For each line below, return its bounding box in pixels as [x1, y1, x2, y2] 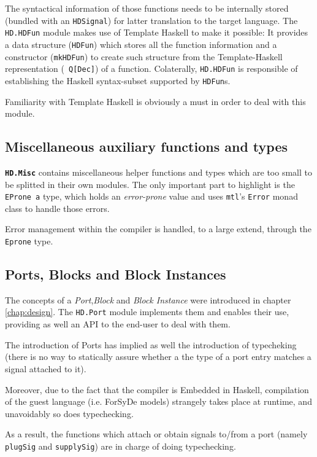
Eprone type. [5, 235, 53, 248]
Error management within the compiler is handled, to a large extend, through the [5, 222, 311, 235]
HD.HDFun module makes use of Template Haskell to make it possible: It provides [5, 26, 308, 39]
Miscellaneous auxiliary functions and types [5, 137, 288, 156]
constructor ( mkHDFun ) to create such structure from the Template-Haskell [5, 50, 283, 63]
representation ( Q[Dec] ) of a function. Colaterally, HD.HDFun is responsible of [5, 62, 298, 75]
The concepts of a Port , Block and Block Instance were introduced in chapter [5, 293, 291, 306]
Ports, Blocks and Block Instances [5, 265, 226, 284]
